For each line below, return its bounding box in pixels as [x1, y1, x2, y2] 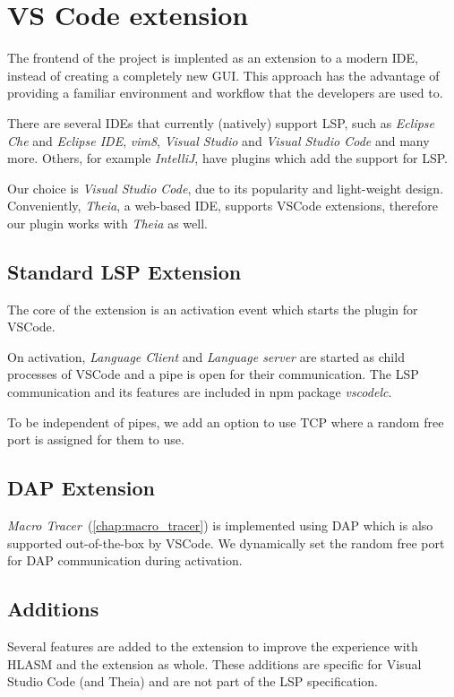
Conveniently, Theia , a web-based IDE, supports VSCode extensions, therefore [7, 196, 438, 215]
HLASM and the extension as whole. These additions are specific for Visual [7, 654, 422, 673]
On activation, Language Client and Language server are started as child [7, 347, 405, 366]
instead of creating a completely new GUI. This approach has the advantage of [7, 65, 440, 84]
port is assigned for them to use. [7, 430, 184, 449]
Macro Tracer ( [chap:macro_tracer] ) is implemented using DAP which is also [7, 516, 433, 535]
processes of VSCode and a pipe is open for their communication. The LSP [7, 365, 419, 383]
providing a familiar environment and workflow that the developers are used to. [7, 83, 443, 102]
